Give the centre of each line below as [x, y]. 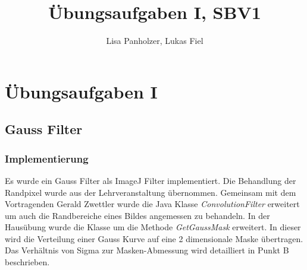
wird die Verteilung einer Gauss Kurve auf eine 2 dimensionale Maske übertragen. [154, 238]
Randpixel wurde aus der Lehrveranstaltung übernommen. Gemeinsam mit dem [151, 192]
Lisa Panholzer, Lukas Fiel [155, 41]
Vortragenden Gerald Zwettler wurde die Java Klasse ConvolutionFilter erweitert [152, 204]
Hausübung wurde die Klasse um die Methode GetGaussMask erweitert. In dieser [153, 227]
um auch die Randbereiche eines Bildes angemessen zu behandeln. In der [137, 215]
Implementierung [47, 158]
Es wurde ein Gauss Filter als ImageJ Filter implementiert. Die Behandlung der [151, 180]
